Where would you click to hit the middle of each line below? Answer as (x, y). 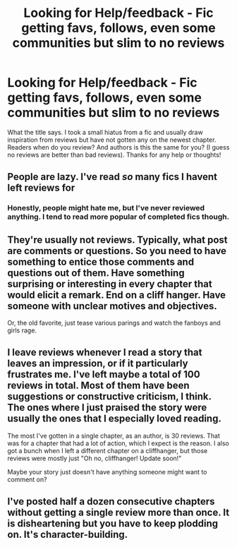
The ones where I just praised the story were (107, 408)
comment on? (27, 479)
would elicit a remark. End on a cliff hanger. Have (117, 295)
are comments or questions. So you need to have (117, 251)
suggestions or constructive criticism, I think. (109, 397)
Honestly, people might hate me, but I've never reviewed (106, 208)
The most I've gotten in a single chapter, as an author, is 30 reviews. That (114, 435)
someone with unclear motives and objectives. (112, 306)
